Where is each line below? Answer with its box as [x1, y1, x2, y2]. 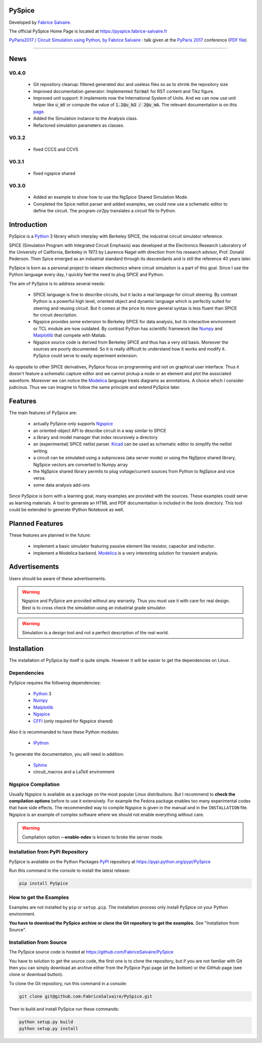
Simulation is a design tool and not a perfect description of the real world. [22, 629, 169, 635]
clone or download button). [9, 972, 64, 977]
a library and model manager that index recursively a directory [33, 435, 158, 440]
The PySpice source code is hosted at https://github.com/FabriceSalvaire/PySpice [9, 949, 174, 955]
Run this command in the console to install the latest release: [9, 868, 131, 873]
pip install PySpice [19, 881, 68, 887]
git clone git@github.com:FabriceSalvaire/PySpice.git [19, 993, 152, 999]
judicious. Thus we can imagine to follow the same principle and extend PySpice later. [9, 384, 181, 390]
